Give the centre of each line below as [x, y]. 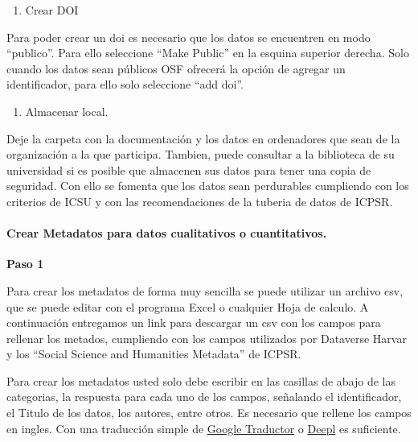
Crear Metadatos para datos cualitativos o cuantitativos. [167, 233]
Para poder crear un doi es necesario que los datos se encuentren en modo [189, 37]
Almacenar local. [67, 111]
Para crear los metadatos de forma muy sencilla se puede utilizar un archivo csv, [205, 290]
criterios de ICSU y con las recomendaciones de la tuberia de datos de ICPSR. [200, 201]
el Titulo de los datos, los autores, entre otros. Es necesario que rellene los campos [209, 413]
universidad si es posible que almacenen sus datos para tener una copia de [189, 169]
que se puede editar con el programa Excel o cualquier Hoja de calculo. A [188, 306]
